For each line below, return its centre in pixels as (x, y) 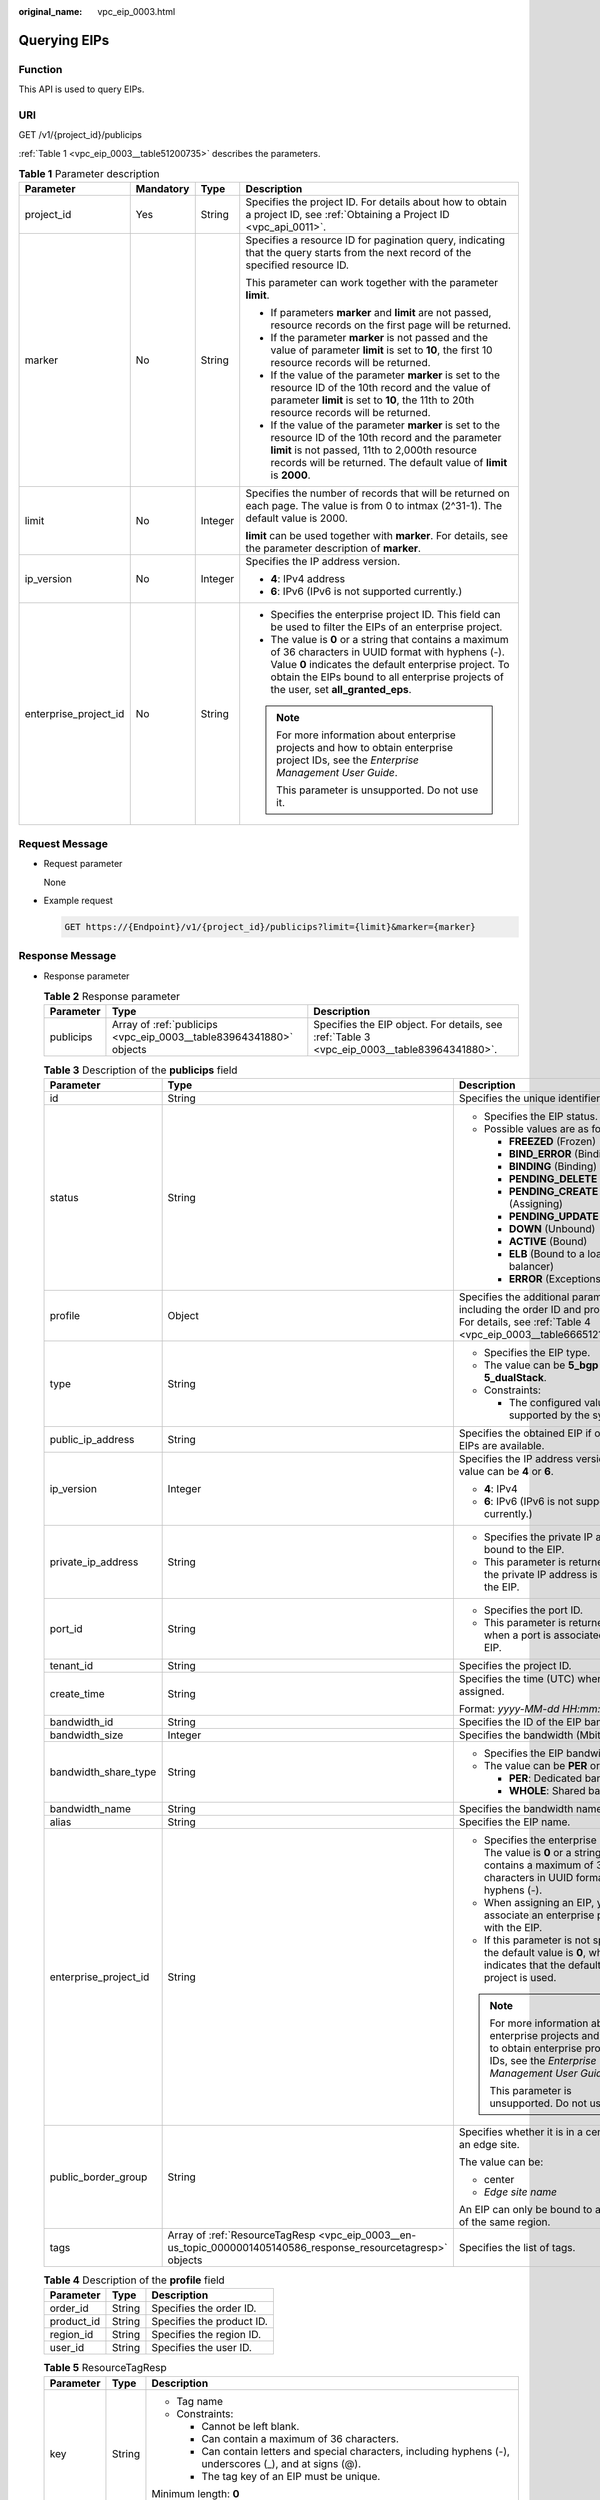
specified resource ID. (297, 265)
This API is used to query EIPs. (81, 89)
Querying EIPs (64, 40)
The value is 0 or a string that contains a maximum (389, 640)
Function (40, 69)
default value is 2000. (297, 518)
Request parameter (83, 864)
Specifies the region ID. (206, 2335)
